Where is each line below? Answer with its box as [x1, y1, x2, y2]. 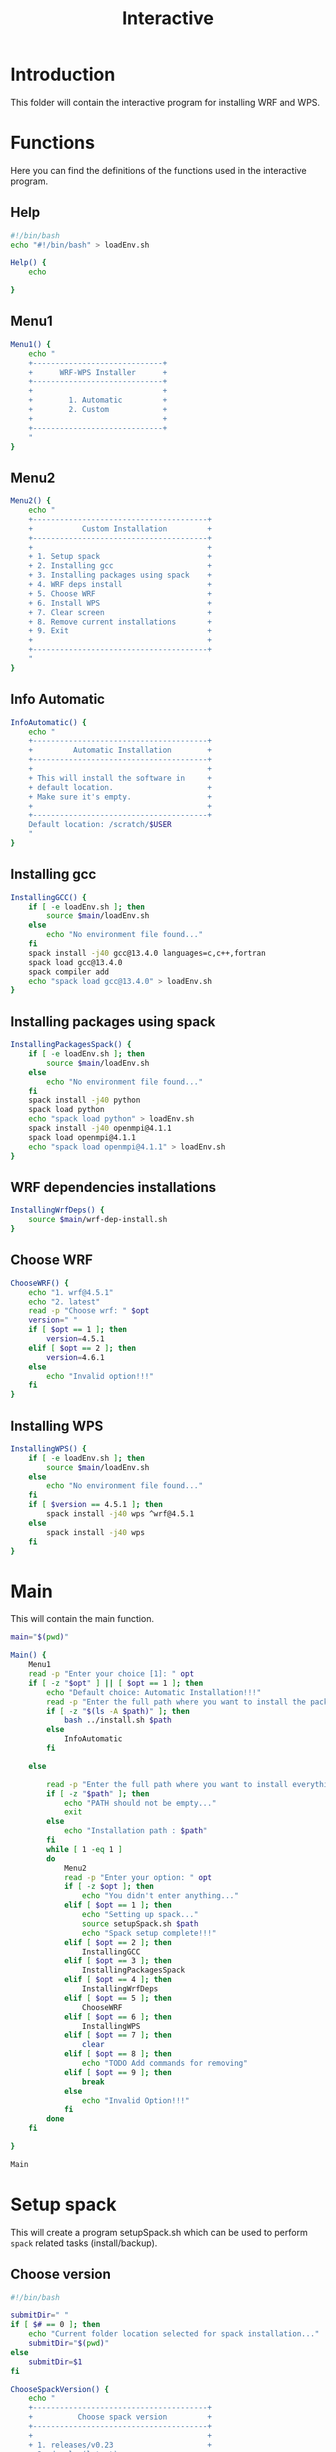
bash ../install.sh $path [63, 1715, 172, 1726]
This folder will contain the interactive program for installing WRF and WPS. [10, 96, 321, 108]
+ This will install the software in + [28, 773, 213, 783]
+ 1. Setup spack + [28, 552, 213, 562]
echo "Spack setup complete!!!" [81, 1928, 217, 1938]
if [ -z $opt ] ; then [63, 1882, 155, 1892]
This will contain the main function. [10, 1613, 155, 1625]
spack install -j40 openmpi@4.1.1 [28, 1123, 172, 1133]
